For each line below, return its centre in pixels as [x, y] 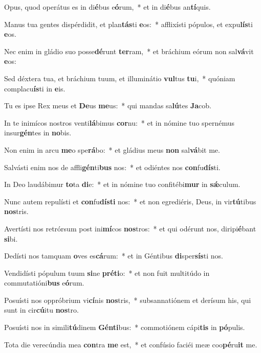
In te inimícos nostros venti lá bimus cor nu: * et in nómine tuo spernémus [119, 122]
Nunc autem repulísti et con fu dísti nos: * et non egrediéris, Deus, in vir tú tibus [130, 201]
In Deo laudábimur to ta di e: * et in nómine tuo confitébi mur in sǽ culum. [122, 184]
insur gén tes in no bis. [38, 133]
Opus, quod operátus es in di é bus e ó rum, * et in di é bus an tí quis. [107, 7]
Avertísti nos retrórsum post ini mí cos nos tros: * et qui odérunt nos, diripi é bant [130, 228]
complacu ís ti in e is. [35, 88]
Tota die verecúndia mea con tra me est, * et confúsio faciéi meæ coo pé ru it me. [131, 344]
